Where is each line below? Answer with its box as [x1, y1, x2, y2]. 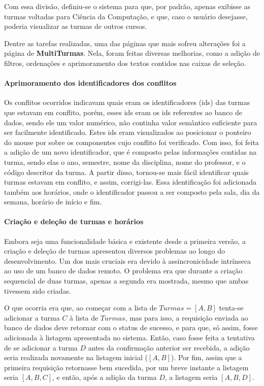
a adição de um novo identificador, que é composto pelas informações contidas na [4, 147, 257, 157]
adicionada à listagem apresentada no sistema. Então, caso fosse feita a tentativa [4, 332, 255, 343]
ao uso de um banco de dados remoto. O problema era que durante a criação [4, 265, 243, 276]
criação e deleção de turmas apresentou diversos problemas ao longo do [4, 245, 225, 256]
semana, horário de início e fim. [4, 196, 102, 207]
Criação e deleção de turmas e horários [4, 216, 144, 227]
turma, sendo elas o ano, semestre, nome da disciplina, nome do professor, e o [4, 156, 246, 167]
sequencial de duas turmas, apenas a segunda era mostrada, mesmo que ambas [4, 275, 249, 286]
